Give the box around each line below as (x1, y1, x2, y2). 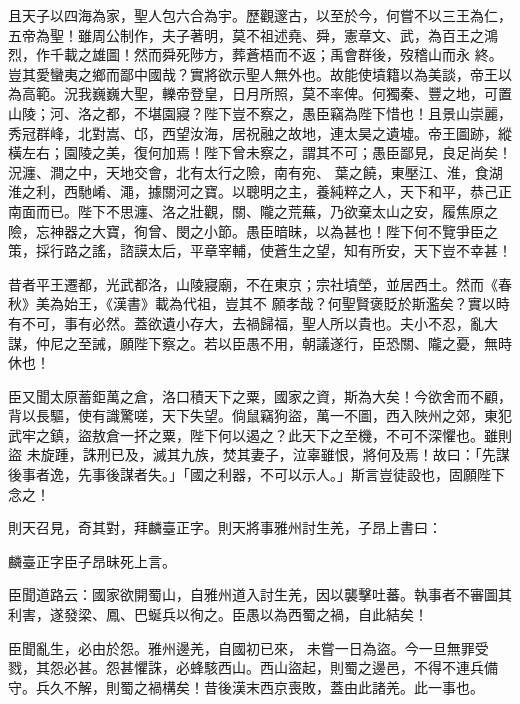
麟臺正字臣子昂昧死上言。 (8, 550, 176, 571)
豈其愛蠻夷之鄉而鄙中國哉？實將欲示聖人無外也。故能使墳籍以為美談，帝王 (8, 63, 498, 84)
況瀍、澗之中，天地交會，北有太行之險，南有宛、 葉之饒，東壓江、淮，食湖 (8, 161, 503, 182)
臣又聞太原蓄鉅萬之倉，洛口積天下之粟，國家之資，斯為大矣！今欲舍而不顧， (8, 385, 512, 406)
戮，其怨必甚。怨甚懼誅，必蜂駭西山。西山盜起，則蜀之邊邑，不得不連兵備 (8, 657, 498, 678)
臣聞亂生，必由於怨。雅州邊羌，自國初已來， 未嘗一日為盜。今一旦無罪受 (8, 637, 489, 658)
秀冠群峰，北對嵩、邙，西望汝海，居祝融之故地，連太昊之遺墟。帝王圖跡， (8, 122, 498, 143)
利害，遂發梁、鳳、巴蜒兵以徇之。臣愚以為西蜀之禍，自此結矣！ (8, 604, 428, 625)
